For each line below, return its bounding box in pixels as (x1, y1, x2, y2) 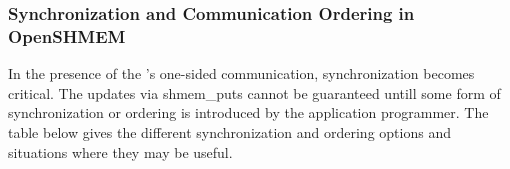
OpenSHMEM (8, 23, 126, 48)
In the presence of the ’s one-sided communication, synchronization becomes (8, 63, 475, 84)
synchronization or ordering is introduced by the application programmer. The (8, 102, 489, 123)
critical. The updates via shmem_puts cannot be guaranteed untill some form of (8, 82, 501, 103)
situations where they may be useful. (8, 141, 233, 162)
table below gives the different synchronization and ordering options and (8, 121, 451, 142)
